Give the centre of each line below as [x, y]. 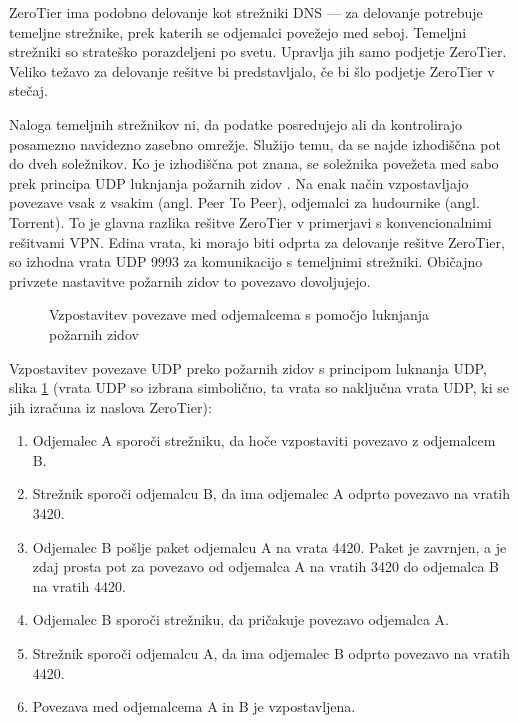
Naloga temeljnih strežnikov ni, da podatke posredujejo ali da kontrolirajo [236, 123]
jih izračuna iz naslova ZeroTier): [110, 406]
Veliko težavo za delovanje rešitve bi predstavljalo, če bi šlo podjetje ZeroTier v [252, 70]
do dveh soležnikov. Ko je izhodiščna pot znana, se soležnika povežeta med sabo [254, 163]
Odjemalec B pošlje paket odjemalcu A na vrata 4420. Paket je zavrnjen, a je [269, 546]
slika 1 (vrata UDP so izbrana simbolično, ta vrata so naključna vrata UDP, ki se [259, 387]
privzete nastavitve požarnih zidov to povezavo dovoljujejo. [190, 280]
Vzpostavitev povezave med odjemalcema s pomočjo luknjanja [239, 314]
